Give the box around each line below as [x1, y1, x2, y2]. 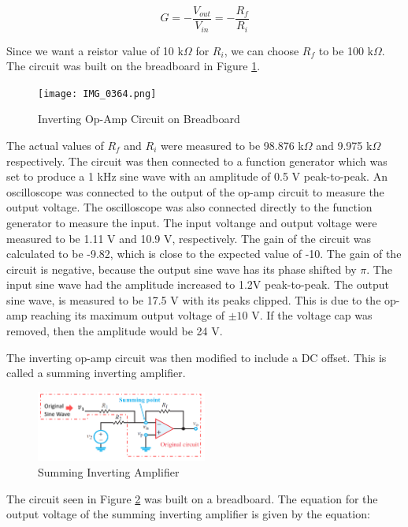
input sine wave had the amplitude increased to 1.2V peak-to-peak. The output [6, 276, 389, 293]
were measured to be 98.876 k [161, 136, 304, 153]
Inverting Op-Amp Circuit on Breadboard [38, 110, 240, 127]
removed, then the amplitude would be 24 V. [6, 323, 223, 339]
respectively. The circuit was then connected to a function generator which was [6, 152, 388, 169]
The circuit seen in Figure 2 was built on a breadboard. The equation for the [6, 490, 378, 506]
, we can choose [224, 42, 299, 58]
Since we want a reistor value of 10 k [6, 42, 184, 58]
